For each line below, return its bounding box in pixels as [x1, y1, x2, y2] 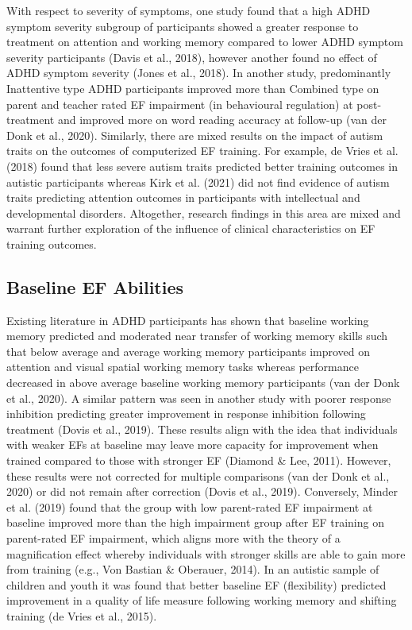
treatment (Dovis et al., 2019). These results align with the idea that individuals [6, 420, 398, 437]
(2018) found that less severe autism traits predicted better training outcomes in [6, 157, 398, 174]
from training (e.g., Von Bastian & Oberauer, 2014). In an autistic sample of [6, 561, 379, 578]
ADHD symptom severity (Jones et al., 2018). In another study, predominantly [6, 64, 391, 81]
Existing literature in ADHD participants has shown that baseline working [6, 311, 369, 328]
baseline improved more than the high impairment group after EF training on [6, 514, 384, 531]
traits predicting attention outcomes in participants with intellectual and [6, 189, 360, 206]
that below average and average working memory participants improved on [6, 342, 371, 359]
